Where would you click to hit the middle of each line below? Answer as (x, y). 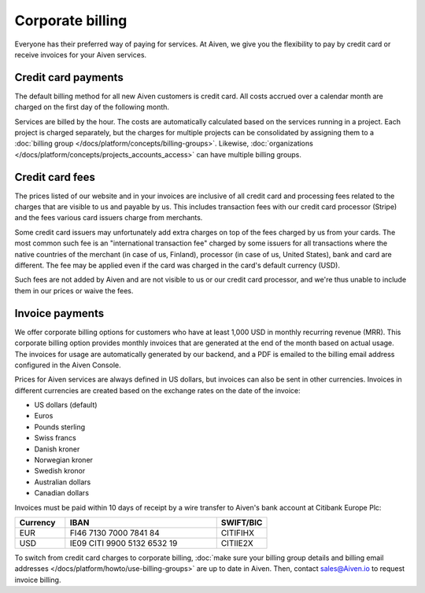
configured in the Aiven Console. (68, 365)
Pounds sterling (60, 427)
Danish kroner (57, 449)
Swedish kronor (60, 471)
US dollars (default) (66, 405)
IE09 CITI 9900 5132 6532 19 (124, 543)
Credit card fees (55, 177)
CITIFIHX (238, 532)
